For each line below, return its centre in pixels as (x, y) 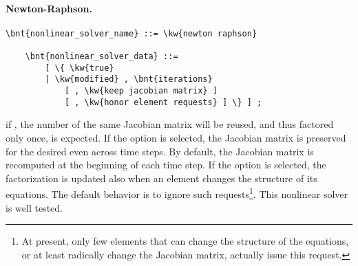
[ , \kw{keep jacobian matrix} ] (141, 91)
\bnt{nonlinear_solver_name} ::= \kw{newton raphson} (131, 33)
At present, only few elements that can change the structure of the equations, (185, 241)
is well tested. (34, 207)
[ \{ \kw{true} (80, 68)
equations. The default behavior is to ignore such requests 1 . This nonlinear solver (177, 193)
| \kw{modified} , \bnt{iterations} (129, 79)
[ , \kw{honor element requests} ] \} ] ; (163, 102)
